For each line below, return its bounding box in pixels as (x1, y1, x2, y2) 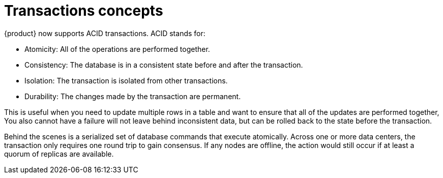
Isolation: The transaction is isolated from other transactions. (24, 76, 228, 85)
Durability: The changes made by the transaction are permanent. (24, 92, 241, 101)
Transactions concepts (4, 2, 163, 19)
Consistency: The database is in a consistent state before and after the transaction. (24, 60, 303, 69)
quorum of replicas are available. (4, 149, 114, 158)
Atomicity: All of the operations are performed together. (24, 44, 210, 53)
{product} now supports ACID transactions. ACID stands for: (4, 28, 205, 38)
